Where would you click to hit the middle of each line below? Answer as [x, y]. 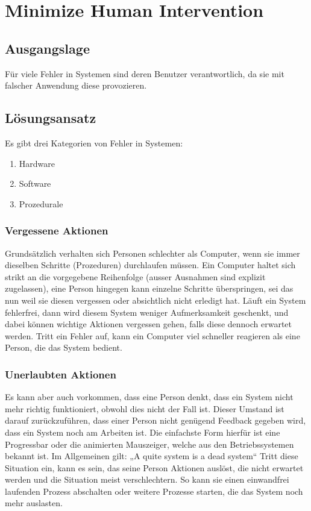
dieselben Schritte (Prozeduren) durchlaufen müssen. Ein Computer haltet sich [150, 265]
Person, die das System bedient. [64, 347]
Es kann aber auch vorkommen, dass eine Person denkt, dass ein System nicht [149, 397]
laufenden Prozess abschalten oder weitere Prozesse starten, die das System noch [154, 491]
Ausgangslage [47, 48]
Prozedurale [41, 203]
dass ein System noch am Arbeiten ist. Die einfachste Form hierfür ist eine [143, 432]
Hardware [37, 163]
